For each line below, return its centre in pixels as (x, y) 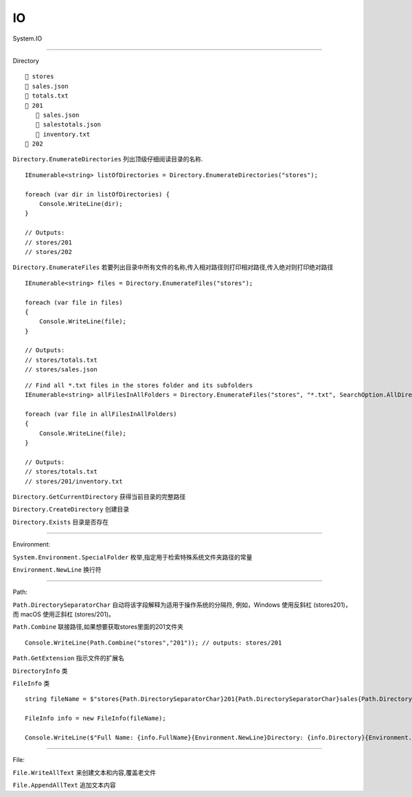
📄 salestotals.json (68, 125)
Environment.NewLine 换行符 (57, 569)
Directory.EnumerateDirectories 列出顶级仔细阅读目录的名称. (108, 159)
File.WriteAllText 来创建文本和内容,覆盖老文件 (84, 772)
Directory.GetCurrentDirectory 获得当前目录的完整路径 (99, 496)
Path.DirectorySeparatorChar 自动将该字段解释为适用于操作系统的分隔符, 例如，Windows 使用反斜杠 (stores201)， (182, 605)
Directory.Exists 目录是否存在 (61, 522)
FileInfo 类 (31, 684)
